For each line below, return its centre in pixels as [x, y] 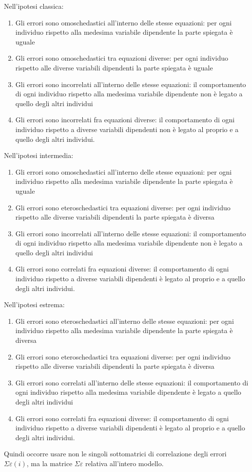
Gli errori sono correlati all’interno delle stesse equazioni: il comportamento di [132, 382]
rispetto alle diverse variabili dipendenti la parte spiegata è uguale [114, 67]
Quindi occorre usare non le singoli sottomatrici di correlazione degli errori [115, 454]
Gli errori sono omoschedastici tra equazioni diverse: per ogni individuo [122, 58]
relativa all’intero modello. [124, 463]
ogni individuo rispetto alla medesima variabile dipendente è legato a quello [128, 392]
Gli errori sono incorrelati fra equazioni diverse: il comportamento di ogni [125, 120]
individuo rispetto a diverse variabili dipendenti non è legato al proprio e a [127, 129]
